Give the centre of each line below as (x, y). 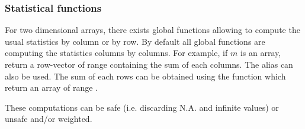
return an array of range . (51, 87)
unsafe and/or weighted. (49, 119)
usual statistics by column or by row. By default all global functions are (135, 41)
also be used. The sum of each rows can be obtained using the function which (145, 76)
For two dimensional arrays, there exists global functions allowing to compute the (152, 30)
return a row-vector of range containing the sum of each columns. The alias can (149, 64)
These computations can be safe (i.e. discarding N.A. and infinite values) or (142, 107)
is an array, (261, 53)
